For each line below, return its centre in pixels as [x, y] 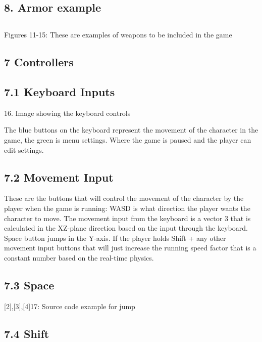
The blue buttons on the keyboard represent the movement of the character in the [131, 130]
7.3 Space [29, 285]
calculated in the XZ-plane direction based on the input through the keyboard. [126, 228]
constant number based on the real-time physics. [79, 257]
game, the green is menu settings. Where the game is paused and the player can [128, 139]
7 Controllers [39, 62]
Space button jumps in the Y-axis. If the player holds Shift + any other [115, 238]
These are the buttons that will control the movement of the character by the [124, 198]
